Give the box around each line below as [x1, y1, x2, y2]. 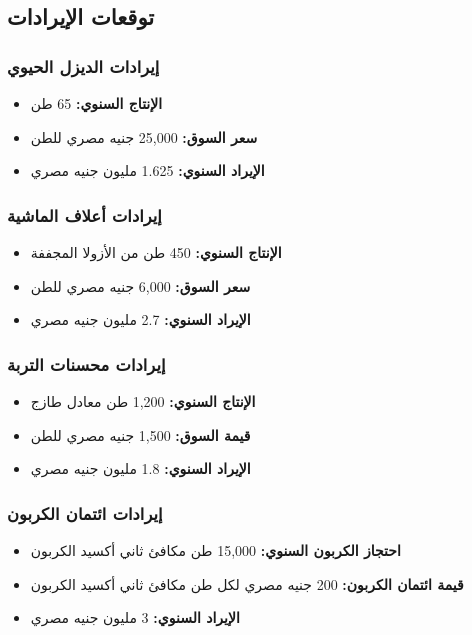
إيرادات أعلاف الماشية [7, 202, 162, 227]
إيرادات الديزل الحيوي [7, 53, 160, 78]
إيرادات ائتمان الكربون [7, 500, 163, 525]
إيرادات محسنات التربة [7, 351, 166, 376]
